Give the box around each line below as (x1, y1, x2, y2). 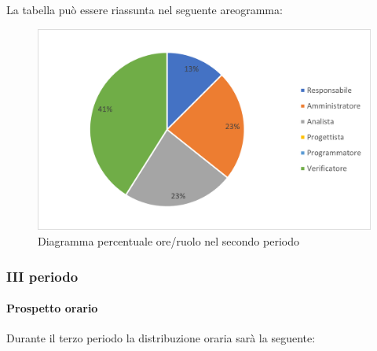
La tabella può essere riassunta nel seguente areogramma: (6, 2, 283, 17)
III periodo (6, 266, 79, 286)
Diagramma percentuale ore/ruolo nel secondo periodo (38, 233, 299, 249)
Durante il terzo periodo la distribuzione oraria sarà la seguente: (6, 330, 316, 346)
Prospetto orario (6, 300, 98, 316)
